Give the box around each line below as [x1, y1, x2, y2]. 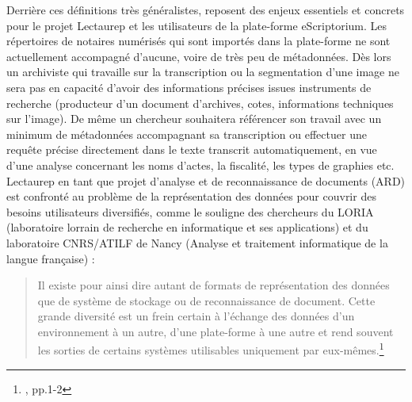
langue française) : [6, 250, 95, 266]
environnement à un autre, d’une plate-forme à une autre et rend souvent [37, 323, 394, 339]
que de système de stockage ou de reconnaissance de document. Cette [37, 292, 376, 308]
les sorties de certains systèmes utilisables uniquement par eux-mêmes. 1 [37, 339, 384, 358]
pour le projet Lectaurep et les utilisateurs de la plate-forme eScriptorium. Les [6, 17, 387, 33]
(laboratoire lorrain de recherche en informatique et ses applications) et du [6, 219, 368, 235]
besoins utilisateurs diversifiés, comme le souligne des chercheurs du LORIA [6, 203, 374, 220]
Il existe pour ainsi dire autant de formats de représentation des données [37, 277, 390, 293]
